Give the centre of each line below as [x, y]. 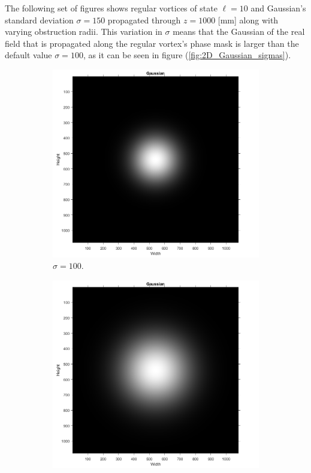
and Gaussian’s [278, 8]
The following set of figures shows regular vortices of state [111, 8]
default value [28, 55]
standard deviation [39, 20]
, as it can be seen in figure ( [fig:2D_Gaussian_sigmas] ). [187, 55]
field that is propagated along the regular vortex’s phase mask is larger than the [152, 43]
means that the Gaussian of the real [239, 32]
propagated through [144, 20]
